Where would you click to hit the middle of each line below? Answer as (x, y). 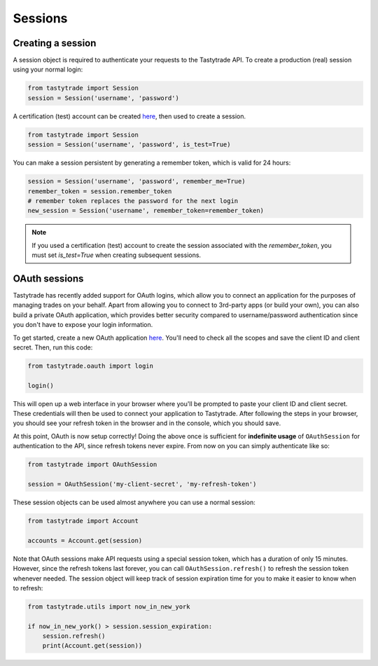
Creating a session (55, 43)
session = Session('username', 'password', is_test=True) (129, 145)
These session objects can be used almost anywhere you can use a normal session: (134, 502)
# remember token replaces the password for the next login (133, 201)
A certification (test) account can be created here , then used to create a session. (129, 116)
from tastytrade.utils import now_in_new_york (109, 606)
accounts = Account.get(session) (85, 540)
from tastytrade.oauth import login (91, 366)
